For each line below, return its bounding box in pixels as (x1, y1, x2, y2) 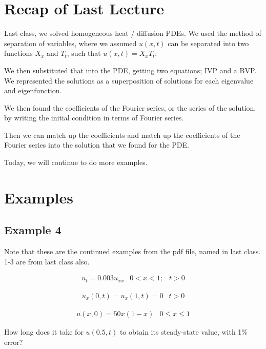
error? (4, 336, 23, 347)
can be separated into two (168, 37, 249, 48)
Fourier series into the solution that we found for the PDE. (4, 139, 189, 150)
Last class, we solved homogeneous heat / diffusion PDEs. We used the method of (4, 28, 261, 38)
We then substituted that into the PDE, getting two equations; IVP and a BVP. (4, 65, 257, 75)
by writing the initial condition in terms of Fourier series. (4, 112, 184, 123)
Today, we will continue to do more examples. (4, 157, 148, 168)
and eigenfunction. (4, 85, 62, 96)
